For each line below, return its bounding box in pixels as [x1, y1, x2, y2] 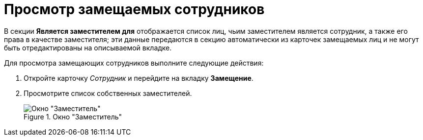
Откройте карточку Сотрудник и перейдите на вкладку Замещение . [24, 73, 254, 82]
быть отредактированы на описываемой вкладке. [4, 43, 172, 52]
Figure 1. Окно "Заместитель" [24, 112, 122, 121]
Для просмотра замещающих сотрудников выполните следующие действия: [4, 58, 264, 67]
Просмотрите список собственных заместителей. [24, 89, 192, 97]
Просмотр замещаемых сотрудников [4, 1, 265, 18]
